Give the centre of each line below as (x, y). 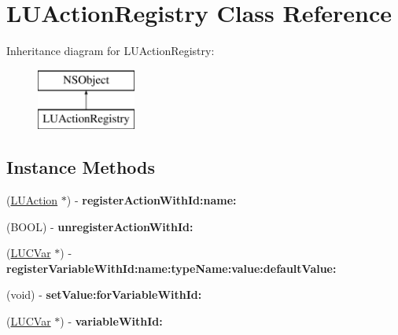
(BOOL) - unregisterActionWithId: (100, 226)
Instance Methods (81, 167)
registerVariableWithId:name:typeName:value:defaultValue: (171, 268)
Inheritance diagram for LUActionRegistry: (111, 51)
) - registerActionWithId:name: (151, 200)
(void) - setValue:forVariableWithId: (104, 295)
